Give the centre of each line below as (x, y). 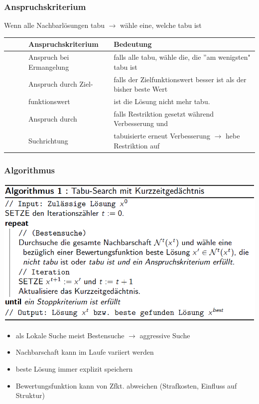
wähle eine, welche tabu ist (161, 25)
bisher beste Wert (141, 89)
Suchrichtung (48, 141)
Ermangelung (49, 67)
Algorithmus (30, 170)
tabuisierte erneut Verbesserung (162, 136)
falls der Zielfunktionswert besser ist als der (180, 79)
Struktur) (30, 395)
